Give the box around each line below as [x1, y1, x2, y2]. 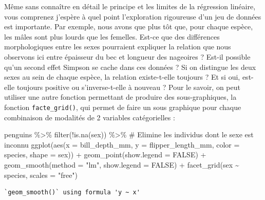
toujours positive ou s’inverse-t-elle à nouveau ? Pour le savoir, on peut [16, 81, 240, 92]
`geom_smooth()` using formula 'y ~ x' [4, 189, 140, 196]
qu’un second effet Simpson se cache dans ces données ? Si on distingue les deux [4, 61, 256, 72]
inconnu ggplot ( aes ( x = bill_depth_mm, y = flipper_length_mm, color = [4, 139, 240, 150]
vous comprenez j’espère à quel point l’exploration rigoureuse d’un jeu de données [4, 11, 261, 22]
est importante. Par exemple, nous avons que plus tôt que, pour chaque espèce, [4, 21, 253, 32]
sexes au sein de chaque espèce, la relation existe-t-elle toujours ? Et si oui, [4, 71, 240, 82]
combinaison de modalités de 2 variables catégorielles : [4, 112, 175, 122]
